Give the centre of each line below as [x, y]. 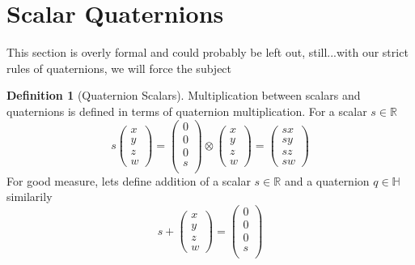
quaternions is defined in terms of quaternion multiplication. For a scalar [187, 111]
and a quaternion [327, 180]
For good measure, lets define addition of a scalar [129, 180]
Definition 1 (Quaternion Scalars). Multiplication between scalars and [184, 95]
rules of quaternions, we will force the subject [119, 68]
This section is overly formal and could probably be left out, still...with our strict [207, 52]
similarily [30, 197]
